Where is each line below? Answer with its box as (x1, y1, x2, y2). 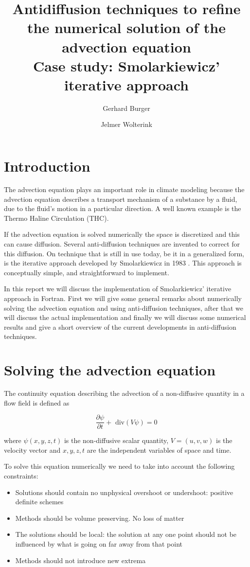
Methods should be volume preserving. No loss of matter (15, 513, 184, 523)
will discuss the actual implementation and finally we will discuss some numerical (4, 312, 246, 322)
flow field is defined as (4, 397, 70, 408)
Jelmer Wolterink (101, 119, 152, 129)
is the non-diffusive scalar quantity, (64, 435, 169, 445)
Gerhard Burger (103, 103, 150, 113)
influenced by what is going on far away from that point (15, 539, 182, 549)
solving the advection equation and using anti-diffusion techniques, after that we (4, 302, 243, 313)
